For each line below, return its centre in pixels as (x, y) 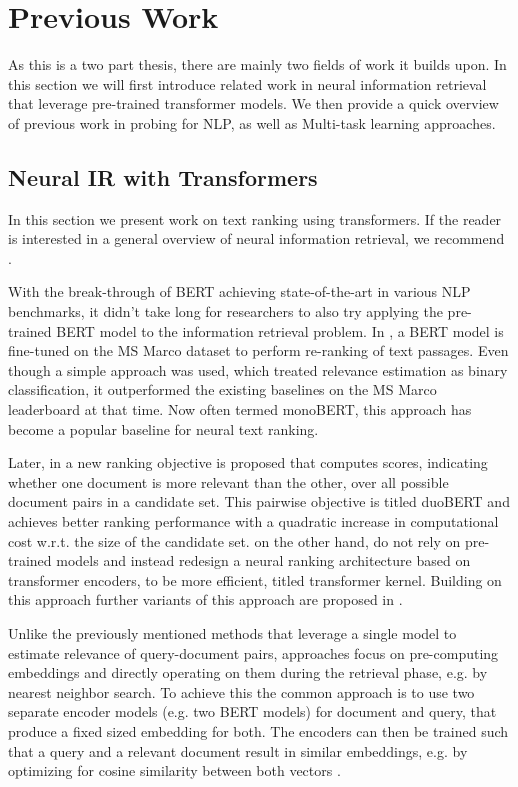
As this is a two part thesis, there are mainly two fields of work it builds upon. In (257, 64)
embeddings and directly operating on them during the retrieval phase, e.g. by (248, 672)
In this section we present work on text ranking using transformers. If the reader (255, 218)
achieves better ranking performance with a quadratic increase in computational (253, 521)
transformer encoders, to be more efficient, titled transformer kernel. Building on (255, 579)
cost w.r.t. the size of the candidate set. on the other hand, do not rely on (234, 540)
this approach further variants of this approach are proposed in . (205, 599)
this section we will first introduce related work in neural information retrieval (247, 83)
